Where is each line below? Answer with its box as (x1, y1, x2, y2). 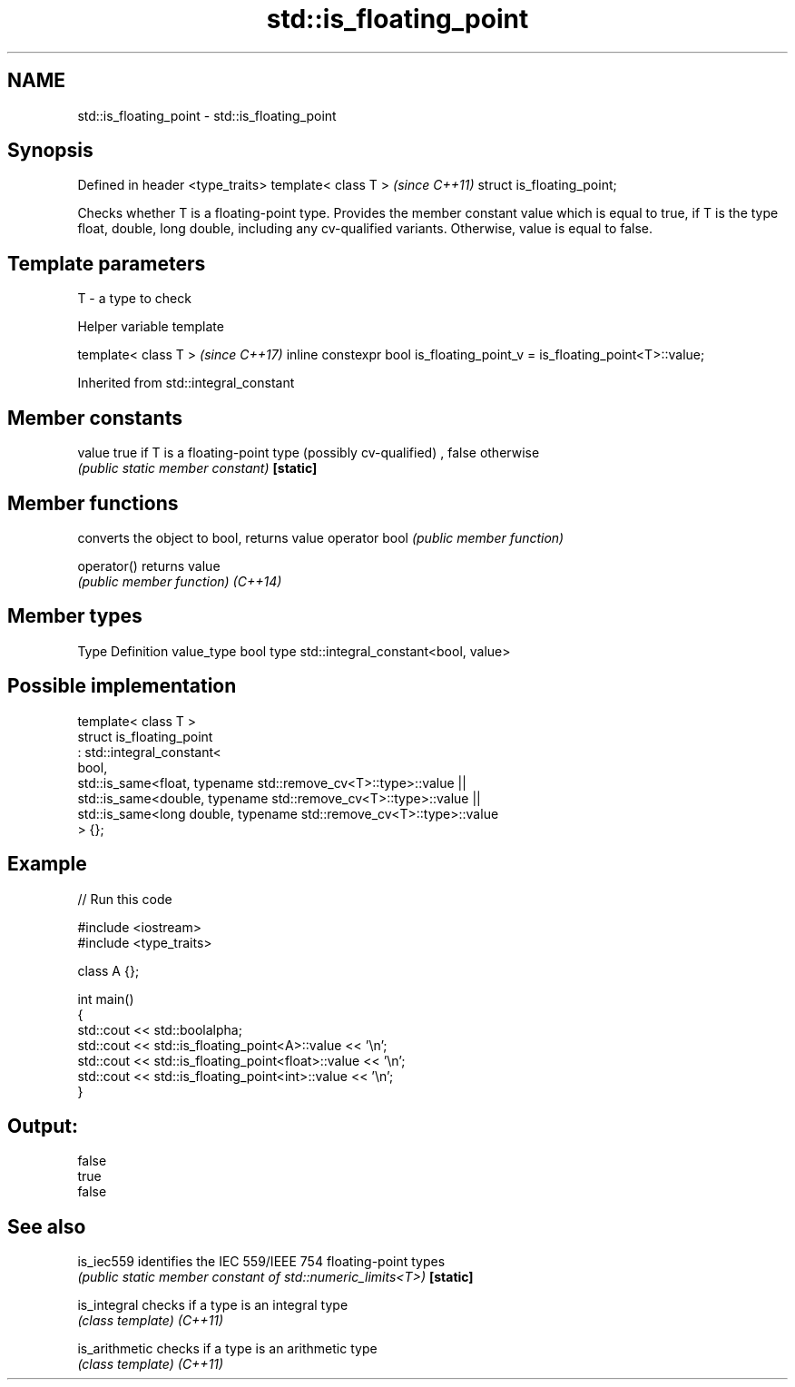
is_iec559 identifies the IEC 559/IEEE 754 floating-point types (77, 1254, 446, 1270)
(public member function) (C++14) (77, 573, 282, 589)
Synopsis (7, 139, 93, 162)
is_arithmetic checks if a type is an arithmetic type (77, 1341, 378, 1357)
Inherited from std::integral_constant (77, 375, 295, 391)
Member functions (7, 491, 179, 515)
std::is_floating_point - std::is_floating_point (77, 107, 337, 123)
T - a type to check (77, 290, 191, 307)
